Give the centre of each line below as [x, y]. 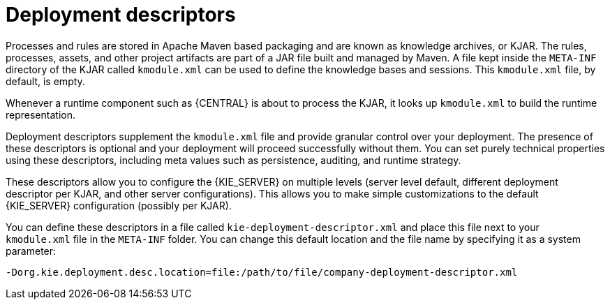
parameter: [31, 251]
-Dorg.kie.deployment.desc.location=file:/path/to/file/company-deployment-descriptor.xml [262, 272]
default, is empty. [45, 81]
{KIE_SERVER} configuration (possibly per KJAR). [119, 205]
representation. [40, 114]
